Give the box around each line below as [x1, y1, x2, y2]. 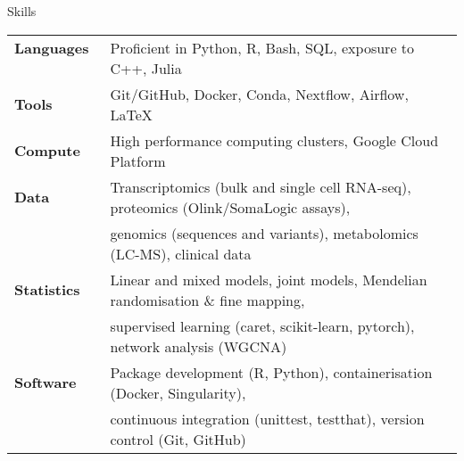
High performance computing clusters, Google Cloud [110, 129, 439, 151]
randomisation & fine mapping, [110, 289, 305, 310]
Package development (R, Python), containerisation [110, 361, 433, 383]
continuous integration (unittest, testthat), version [110, 407, 425, 429]
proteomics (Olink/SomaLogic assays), [110, 196, 351, 218]
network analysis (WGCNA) [110, 335, 287, 357]
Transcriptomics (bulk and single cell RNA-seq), [110, 176, 411, 197]
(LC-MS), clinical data [110, 243, 252, 264]
